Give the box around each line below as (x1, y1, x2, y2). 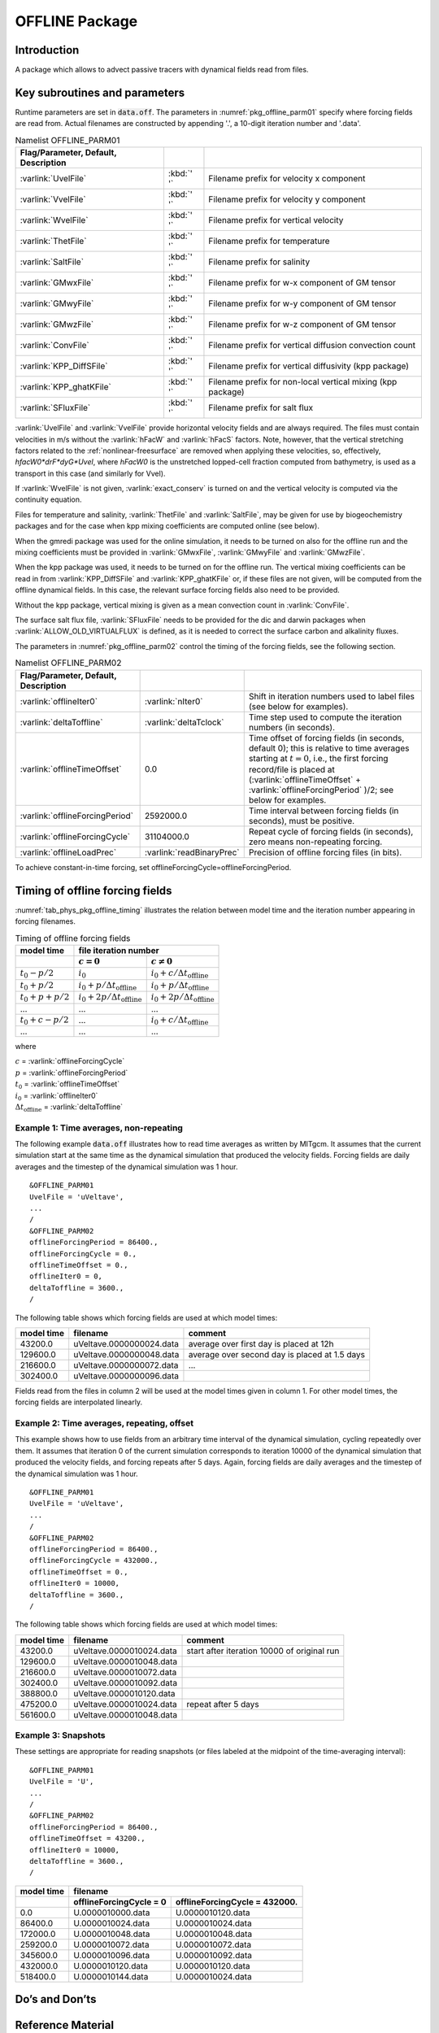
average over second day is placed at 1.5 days (188, 1348, 366, 1360)
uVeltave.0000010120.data (73, 1687, 176, 1699)
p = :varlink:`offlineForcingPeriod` (15, 1068, 128, 1077)
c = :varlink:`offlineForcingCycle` (15, 1056, 125, 1066)
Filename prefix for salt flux (208, 403, 313, 414)
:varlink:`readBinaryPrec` (144, 847, 240, 858)
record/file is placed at (248, 764, 335, 775)
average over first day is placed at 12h (188, 1338, 334, 1349)
